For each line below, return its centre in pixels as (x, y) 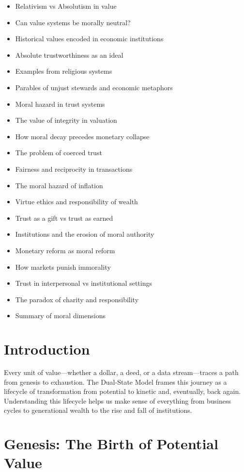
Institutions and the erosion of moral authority (85, 234)
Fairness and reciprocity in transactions (74, 169)
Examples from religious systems (64, 71)
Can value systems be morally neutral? (73, 22)
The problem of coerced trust (59, 153)
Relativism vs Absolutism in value (66, 6)
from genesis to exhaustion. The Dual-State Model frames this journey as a (115, 382)
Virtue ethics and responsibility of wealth (76, 202)
